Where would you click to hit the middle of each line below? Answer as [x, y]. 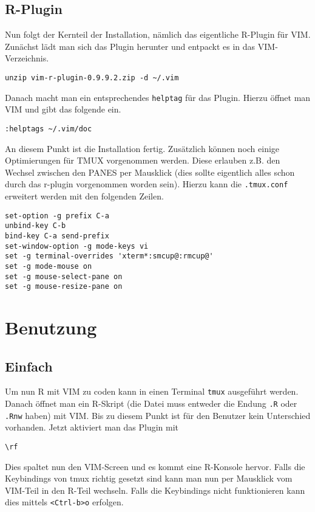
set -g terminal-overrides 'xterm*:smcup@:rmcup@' [109, 256]
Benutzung [51, 327]
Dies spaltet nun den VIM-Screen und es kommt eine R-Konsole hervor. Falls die [155, 466]
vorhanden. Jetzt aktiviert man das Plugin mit [92, 427]
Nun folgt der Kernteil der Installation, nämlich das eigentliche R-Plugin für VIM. [158, 34]
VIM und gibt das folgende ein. [63, 109]
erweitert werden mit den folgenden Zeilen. [84, 195]
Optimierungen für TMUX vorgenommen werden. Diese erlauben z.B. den [143, 160]
